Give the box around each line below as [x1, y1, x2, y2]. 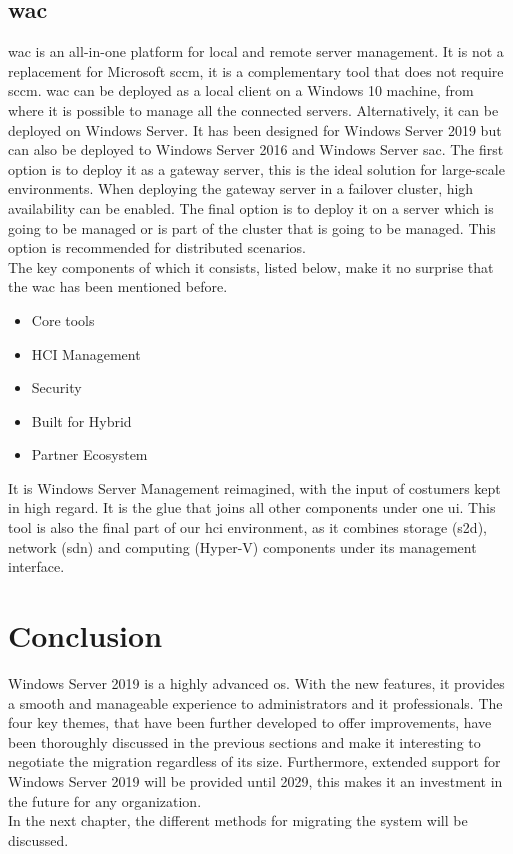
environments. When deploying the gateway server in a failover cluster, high [8, 178, 474, 199]
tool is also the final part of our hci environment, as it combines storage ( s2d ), [8, 517, 487, 538]
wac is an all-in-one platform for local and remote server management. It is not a [8, 41, 504, 62]
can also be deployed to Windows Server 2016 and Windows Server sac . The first [8, 139, 504, 160]
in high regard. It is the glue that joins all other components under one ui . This [8, 497, 496, 518]
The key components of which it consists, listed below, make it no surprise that [8, 256, 494, 277]
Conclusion [8, 615, 163, 656]
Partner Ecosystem [31, 444, 148, 465]
